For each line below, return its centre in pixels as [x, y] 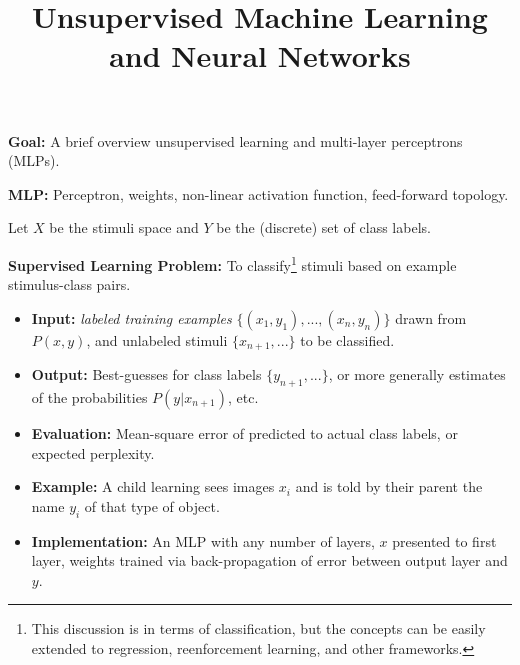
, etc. [243, 397]
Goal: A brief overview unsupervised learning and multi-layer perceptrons [235, 140]
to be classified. [347, 339]
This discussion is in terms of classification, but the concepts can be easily [258, 628]
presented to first [444, 540]
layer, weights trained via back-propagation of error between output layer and [269, 560]
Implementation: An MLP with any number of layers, [203, 540]
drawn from [431, 317]
